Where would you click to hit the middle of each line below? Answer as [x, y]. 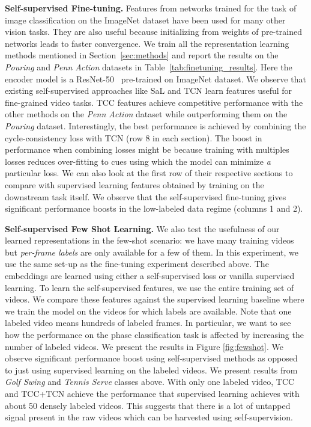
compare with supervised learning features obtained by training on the [134, 184]
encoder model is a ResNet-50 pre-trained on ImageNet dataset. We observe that [155, 78]
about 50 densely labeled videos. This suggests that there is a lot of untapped [148, 405]
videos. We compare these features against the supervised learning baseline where [155, 299]
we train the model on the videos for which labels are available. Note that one [148, 311]
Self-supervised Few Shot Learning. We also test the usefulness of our [142, 228]
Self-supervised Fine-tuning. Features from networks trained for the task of [151, 8]
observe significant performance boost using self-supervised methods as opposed [151, 358]
